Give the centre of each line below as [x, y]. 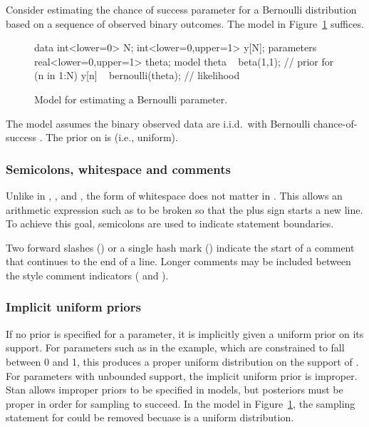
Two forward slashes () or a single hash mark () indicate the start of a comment [180, 247]
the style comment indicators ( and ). [87, 275]
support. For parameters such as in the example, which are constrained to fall [175, 348]
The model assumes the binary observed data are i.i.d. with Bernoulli [158, 123]
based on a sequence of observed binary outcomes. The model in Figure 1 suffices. [185, 23]
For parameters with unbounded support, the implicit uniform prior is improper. [182, 375]
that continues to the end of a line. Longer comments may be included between [178, 261]
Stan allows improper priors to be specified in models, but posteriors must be [175, 390]
